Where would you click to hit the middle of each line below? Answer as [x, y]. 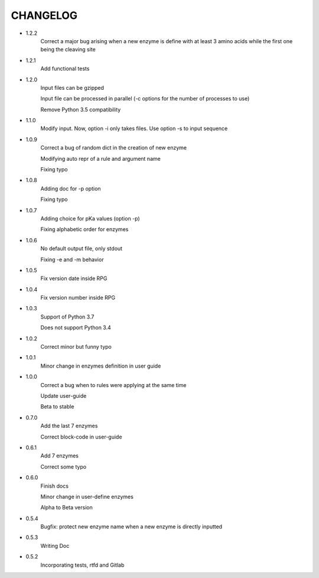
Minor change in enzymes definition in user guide [101, 366]
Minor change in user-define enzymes [87, 496]
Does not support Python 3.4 [76, 327]
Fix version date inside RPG [74, 278]
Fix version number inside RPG [78, 298]
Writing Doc [55, 545]
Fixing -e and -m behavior [72, 259]
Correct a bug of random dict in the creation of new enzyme [114, 148]
